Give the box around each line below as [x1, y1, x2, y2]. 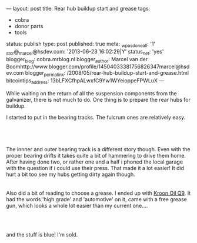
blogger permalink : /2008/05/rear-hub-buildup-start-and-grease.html [25, 69, 189, 78]
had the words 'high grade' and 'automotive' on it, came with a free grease [6, 195, 187, 202]
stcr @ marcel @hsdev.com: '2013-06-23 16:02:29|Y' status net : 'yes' [6, 48, 164, 56]
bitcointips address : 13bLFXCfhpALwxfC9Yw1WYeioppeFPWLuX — [6, 77, 165, 85]
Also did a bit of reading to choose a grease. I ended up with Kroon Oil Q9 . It [6, 189, 191, 197]
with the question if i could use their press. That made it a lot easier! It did [6, 164, 184, 171]
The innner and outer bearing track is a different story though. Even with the [6, 145, 191, 152]
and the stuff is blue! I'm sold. [6, 231, 78, 238]
